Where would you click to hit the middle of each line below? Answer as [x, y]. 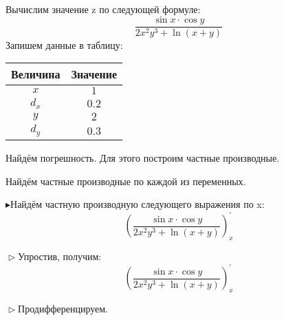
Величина [36, 74]
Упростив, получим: [60, 256]
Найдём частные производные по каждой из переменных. [126, 181]
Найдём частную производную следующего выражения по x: [138, 204]
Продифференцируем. [63, 309]
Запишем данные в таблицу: [64, 44]
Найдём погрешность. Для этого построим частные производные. [143, 158]
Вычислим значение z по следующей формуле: [103, 9]
